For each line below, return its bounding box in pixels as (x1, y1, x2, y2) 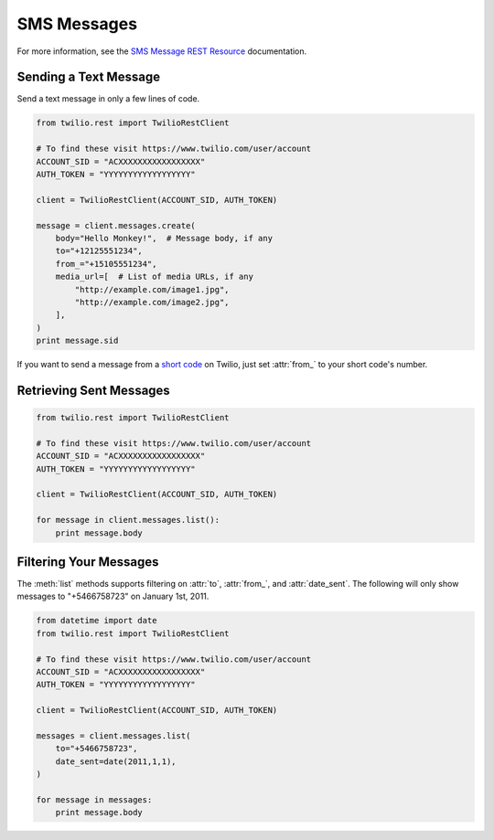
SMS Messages (16, 14, 137, 34)
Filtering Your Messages (16, 554, 159, 569)
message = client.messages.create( (36, 220, 196, 230)
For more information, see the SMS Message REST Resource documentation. (16, 46, 307, 57)
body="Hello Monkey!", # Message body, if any (55, 233, 274, 243)
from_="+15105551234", (55, 259, 157, 269)
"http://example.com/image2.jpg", (74, 297, 230, 307)
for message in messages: (36, 794, 153, 804)
